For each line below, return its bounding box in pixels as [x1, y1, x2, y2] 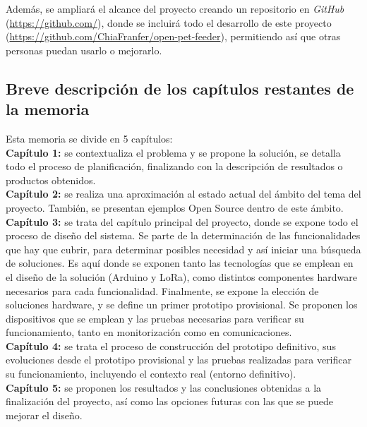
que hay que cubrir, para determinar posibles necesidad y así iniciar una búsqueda [6, 241, 361, 256]
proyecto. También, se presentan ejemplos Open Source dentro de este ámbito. [6, 200, 344, 215]
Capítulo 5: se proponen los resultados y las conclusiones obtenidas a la [6, 380, 322, 395]
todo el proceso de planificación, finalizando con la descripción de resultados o [6, 159, 343, 174]
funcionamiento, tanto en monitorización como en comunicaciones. [6, 325, 292, 339]
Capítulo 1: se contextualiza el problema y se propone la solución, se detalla [6, 145, 341, 160]
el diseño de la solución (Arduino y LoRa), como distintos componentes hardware [6, 269, 357, 284]
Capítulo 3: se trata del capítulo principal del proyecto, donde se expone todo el [6, 214, 359, 229]
